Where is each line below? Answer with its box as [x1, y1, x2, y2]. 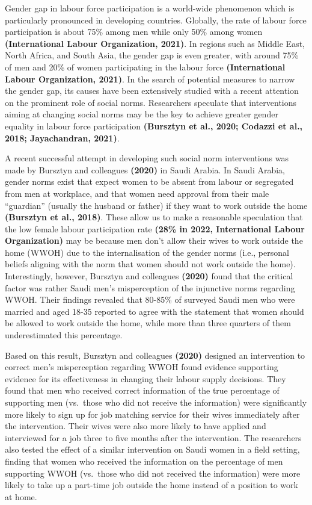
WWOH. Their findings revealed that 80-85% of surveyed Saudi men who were [5, 293, 295, 306]
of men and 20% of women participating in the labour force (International [5, 60, 286, 73]
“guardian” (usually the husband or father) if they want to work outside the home [5, 199, 308, 211]
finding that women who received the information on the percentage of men [5, 454, 283, 467]
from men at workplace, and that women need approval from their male [5, 187, 269, 199]
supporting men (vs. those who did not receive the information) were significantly [5, 396, 307, 408]
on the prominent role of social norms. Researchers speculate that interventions [5, 96, 297, 108]
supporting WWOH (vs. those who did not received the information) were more [5, 466, 301, 479]
